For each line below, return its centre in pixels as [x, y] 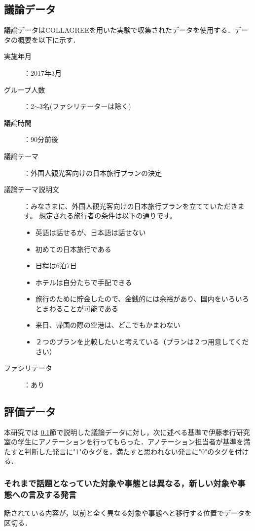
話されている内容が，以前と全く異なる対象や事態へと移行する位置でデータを [128, 513]
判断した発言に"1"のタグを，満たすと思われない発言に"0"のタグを [130, 451]
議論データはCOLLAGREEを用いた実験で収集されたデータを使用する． [119, 30]
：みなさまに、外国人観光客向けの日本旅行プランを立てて [117, 206]
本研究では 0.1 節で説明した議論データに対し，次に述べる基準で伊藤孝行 [120, 432]
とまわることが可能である [77, 308]
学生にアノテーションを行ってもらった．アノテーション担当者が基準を [130, 442]
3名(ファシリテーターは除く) [85, 106]
